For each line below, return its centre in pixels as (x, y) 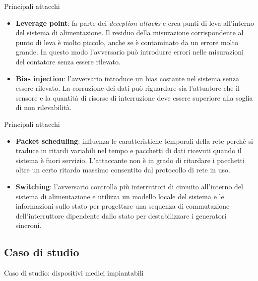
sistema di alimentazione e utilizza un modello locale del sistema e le (120, 196)
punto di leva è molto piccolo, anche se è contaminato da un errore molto (127, 42)
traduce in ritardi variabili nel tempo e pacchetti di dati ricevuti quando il (129, 150)
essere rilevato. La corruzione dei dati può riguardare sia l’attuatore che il (128, 88)
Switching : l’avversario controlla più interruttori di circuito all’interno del (129, 186)
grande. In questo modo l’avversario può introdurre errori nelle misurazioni (129, 52)
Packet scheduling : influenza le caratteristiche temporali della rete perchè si (134, 140)
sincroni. (29, 225)
